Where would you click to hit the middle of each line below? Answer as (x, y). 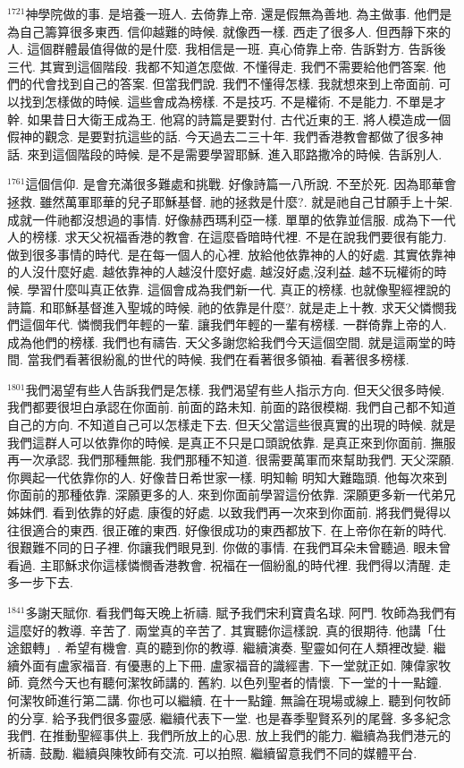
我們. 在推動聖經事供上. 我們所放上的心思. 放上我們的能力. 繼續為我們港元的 (229, 735)
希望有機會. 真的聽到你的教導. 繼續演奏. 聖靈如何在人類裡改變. (247, 648)
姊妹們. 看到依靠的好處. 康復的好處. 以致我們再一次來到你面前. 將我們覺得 (223, 512)
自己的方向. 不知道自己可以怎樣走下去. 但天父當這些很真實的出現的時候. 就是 (232, 425)
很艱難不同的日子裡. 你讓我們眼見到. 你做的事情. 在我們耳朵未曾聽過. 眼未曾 (229, 547)
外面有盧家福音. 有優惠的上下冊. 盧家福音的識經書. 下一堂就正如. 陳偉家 (229, 665)
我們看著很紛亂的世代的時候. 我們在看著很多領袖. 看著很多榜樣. (224, 359)
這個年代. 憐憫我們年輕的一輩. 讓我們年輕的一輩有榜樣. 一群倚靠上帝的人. (233, 324)
